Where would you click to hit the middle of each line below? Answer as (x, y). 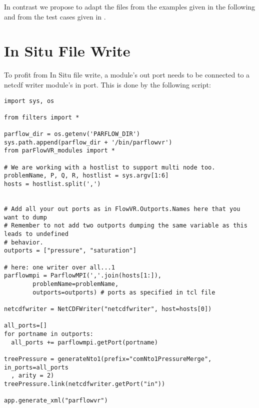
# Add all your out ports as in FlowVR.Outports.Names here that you (122, 209)
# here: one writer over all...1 (59, 267)
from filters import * (42, 117)
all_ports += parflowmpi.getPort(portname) (84, 342)
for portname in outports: (49, 334)
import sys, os (29, 101)
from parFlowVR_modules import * (59, 151)
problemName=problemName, (76, 284)
